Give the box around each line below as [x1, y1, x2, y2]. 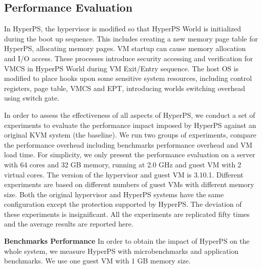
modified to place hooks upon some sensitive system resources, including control [4, 73, 252, 83]
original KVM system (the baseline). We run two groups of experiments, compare [4, 129, 256, 140]
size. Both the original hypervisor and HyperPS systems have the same [4, 189, 224, 199]
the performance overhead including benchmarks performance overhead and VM [4, 139, 252, 150]
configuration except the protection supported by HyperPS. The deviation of [4, 199, 242, 209]
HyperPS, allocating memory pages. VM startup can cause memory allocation [4, 43, 246, 54]
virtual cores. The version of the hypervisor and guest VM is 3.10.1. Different [4, 169, 244, 180]
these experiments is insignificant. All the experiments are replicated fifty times [4, 208, 250, 219]
